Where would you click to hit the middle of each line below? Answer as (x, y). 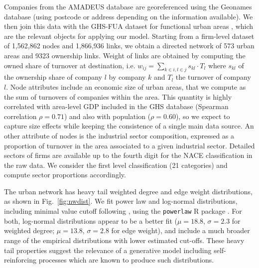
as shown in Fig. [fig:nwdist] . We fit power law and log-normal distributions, (121, 201)
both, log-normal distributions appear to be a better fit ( (91, 220)
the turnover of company (213, 77)
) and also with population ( (107, 116)
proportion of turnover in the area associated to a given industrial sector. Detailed (129, 145)
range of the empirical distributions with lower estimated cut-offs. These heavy (124, 240)
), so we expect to (203, 116)
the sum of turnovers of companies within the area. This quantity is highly (118, 96)
